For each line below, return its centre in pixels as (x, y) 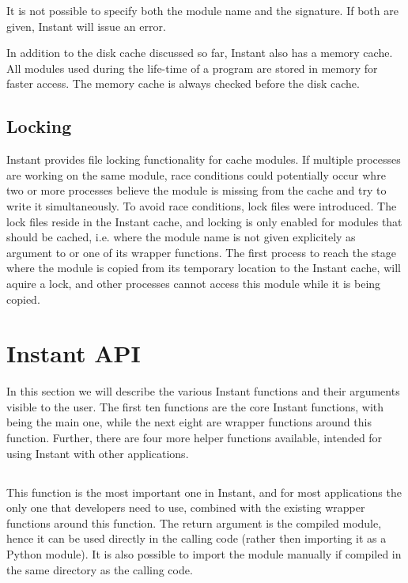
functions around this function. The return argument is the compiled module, (194, 522)
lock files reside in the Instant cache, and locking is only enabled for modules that (204, 221)
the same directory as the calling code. (100, 569)
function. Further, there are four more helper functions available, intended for (195, 438)
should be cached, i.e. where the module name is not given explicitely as (181, 237)
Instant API (74, 353)
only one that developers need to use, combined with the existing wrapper (186, 507)
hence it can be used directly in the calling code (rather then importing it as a (196, 538)
